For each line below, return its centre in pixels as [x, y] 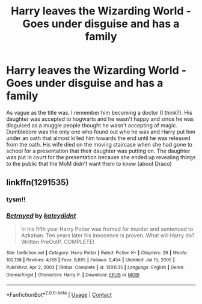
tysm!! [16, 199]
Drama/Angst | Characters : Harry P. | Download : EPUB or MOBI [73, 275]
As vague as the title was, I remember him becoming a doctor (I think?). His [99, 112]
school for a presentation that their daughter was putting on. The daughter [98, 151]
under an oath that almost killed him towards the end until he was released [98, 138]
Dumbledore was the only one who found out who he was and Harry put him [101, 132]
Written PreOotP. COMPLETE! [57, 242]
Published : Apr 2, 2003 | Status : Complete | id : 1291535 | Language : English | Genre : [96, 267]
